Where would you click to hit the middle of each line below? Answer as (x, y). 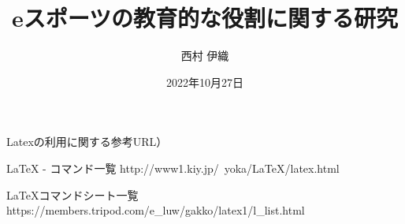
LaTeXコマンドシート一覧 (72, 194)
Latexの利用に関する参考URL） (87, 142)
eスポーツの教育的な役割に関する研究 (205, 18)
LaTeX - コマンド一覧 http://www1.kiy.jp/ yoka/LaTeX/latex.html (173, 168)
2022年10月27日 (205, 82)
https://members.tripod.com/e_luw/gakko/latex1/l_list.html (156, 210)
